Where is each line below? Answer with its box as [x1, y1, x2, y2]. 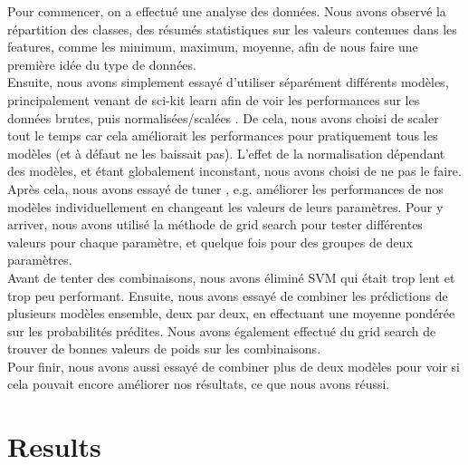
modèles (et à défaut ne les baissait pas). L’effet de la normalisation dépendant [7, 143, 445, 162]
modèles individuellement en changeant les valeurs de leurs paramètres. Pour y [7, 197, 444, 216]
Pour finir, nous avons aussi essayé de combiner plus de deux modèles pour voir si [7, 356, 461, 375]
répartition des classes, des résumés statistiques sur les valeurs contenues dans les [7, 19, 457, 38]
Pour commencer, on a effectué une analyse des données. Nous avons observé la [7, 2, 446, 20]
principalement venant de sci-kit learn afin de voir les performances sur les [7, 90, 420, 109]
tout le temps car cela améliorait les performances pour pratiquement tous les [7, 126, 438, 145]
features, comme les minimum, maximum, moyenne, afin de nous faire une [7, 37, 418, 56]
